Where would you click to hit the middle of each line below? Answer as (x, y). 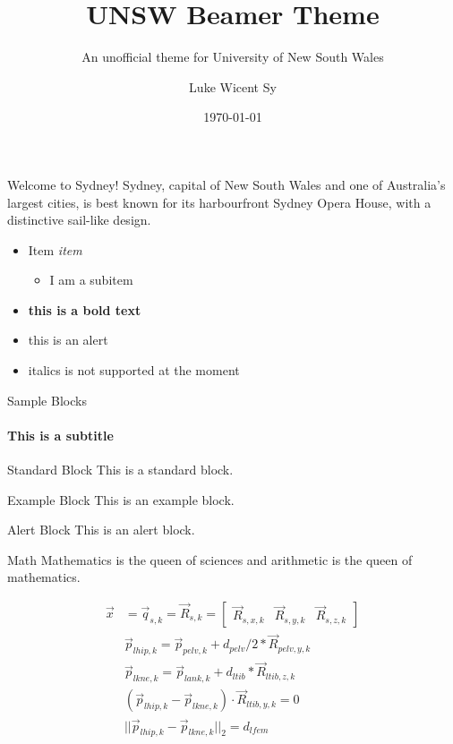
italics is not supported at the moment (134, 370)
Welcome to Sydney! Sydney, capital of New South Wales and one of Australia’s (226, 184)
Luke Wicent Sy (233, 86)
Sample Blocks (47, 400)
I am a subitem (91, 280)
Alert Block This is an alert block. (101, 530)
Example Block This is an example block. (121, 499)
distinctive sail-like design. (79, 220)
